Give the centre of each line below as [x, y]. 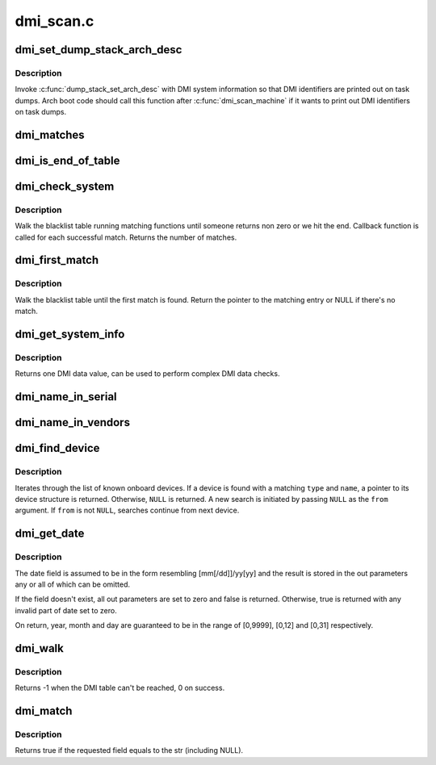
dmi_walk [39, 648]
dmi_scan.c [55, 21]
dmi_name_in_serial [66, 397]
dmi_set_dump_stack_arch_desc [99, 50]
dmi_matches [50, 134]
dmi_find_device [57, 448]
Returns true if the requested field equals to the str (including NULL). [129, 750]
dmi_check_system [65, 186]
